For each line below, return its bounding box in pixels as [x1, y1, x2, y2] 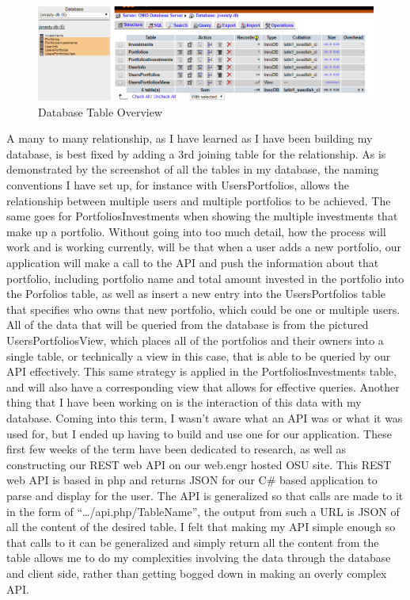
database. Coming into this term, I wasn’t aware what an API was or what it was [6, 409, 403, 426]
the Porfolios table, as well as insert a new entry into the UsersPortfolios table [6, 285, 386, 302]
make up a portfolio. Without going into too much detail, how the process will [6, 223, 386, 239]
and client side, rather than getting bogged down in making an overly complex [6, 564, 387, 581]
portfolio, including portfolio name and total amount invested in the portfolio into [6, 269, 404, 286]
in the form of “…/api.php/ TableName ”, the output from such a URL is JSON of [6, 503, 400, 519]
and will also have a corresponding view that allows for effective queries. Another [6, 378, 400, 395]
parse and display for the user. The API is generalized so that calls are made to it [6, 487, 404, 503]
